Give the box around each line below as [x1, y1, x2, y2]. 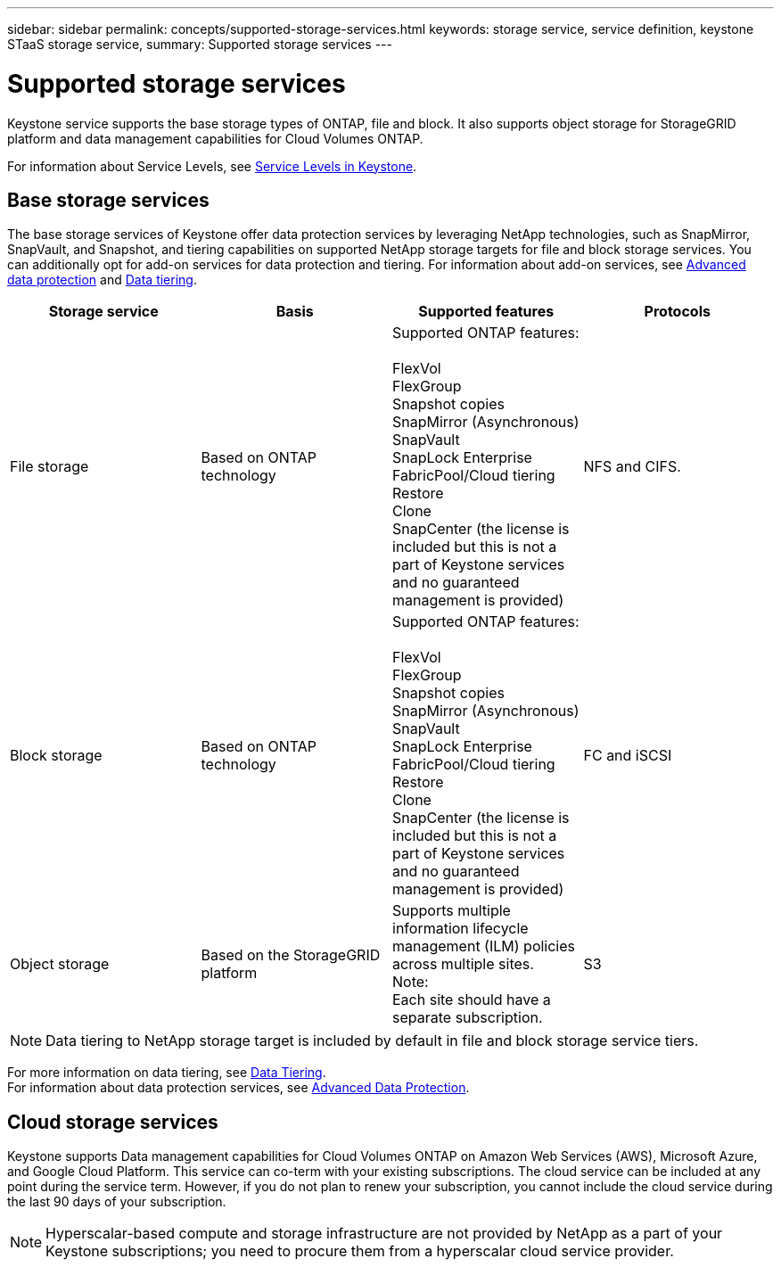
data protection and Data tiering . [7, 272, 197, 288]
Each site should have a [392, 991, 551, 1009]
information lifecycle [392, 919, 529, 938]
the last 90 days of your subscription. [7, 1194, 226, 1210]
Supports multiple [392, 901, 511, 920]
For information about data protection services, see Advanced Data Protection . [7, 1080, 470, 1096]
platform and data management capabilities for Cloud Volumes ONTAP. [7, 130, 423, 146]
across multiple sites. [392, 955, 534, 974]
